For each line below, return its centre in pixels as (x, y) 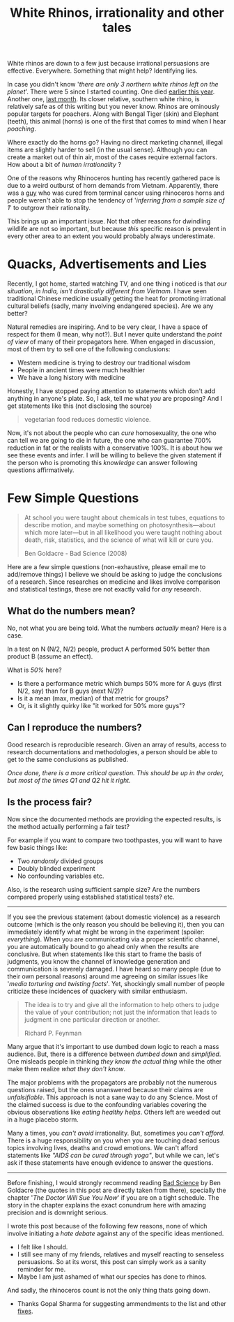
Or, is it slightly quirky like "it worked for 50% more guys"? (101, 705)
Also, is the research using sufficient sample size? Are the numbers (104, 889)
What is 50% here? (34, 670)
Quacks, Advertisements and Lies (107, 264)
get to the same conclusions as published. (68, 759)
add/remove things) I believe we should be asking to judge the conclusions (115, 575)
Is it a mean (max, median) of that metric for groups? (93, 698)
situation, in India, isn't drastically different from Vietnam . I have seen (107, 291)
